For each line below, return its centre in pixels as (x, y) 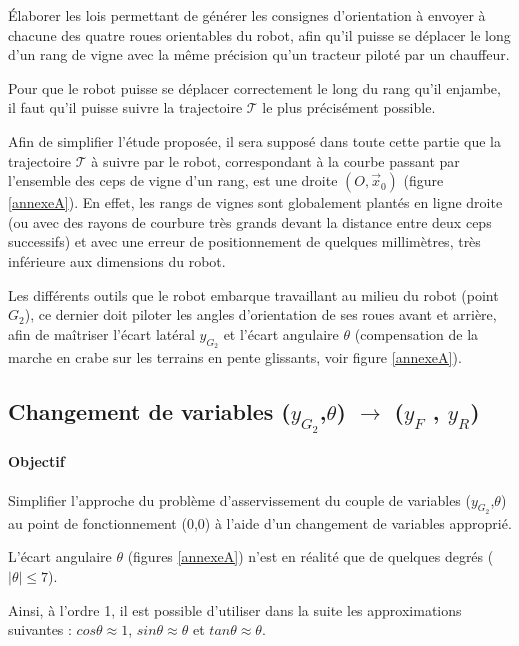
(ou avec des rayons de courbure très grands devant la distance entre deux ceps (250, 221)
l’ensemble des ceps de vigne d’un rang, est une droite (173, 180)
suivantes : (40, 629)
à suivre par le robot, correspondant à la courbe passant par (275, 160)
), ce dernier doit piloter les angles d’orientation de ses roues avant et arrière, (260, 314)
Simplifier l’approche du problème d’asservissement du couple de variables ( (239, 499)
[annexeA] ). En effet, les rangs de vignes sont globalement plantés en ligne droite (255, 202)
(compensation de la (416, 333)
